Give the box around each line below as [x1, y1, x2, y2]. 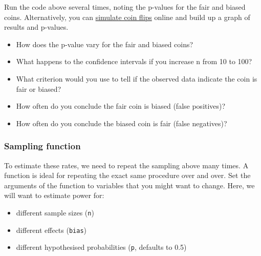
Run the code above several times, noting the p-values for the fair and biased [4, 2, 246, 12]
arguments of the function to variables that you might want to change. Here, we [4, 180, 255, 190]
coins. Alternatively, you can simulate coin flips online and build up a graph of [4, 11, 250, 22]
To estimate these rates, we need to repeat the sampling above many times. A [4, 160, 249, 170]
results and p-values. [4, 22, 69, 32]
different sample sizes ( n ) [16, 207, 94, 218]
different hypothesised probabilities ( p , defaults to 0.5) [16, 242, 187, 252]
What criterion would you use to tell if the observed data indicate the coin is [16, 73, 257, 84]
